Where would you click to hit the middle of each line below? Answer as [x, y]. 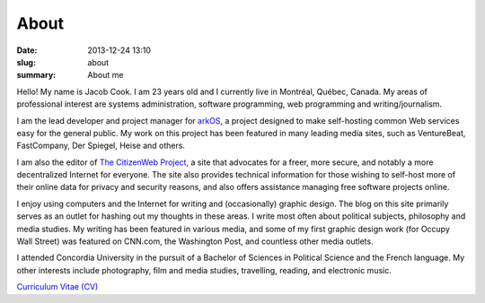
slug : [26, 62]
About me [106, 75]
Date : [27, 50]
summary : [36, 75]
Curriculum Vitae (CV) [57, 287]
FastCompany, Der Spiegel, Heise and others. [101, 146]
